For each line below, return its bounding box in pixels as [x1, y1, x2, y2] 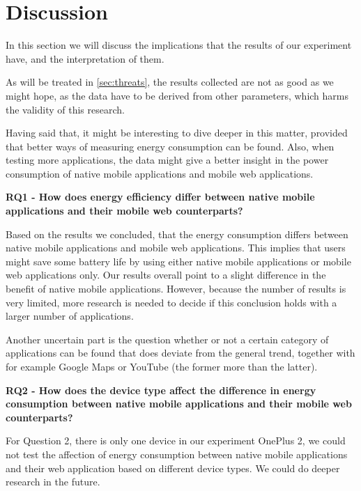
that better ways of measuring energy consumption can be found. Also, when [6, 139, 335, 153]
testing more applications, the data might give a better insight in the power [6, 153, 329, 167]
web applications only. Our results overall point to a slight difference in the [6, 267, 326, 282]
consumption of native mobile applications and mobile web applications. [6, 166, 314, 180]
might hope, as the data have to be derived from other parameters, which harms [6, 88, 349, 102]
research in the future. [6, 474, 100, 489]
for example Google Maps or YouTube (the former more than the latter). [6, 359, 318, 373]
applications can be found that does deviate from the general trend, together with [6, 345, 355, 360]
